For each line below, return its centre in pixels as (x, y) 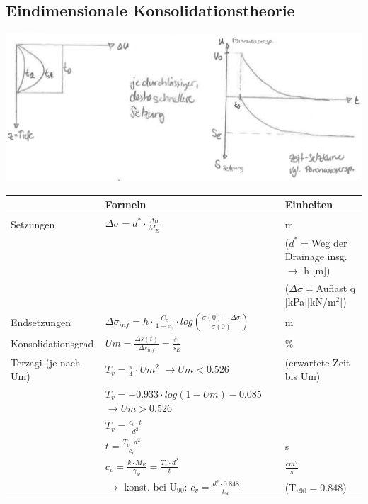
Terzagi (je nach (46, 362)
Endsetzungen (41, 321)
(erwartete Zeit (317, 362)
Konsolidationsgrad (52, 343)
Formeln (126, 205)
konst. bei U (151, 486)
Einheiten (309, 205)
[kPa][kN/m (310, 302)
